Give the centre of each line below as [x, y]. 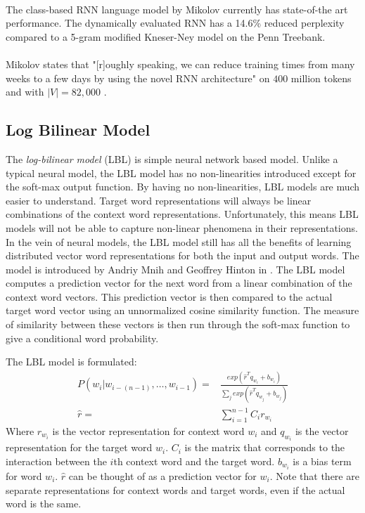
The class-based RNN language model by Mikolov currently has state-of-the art [177, 9]
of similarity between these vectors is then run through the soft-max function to [178, 324]
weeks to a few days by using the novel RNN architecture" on [138, 78]
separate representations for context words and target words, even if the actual [175, 489]
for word [24, 475]
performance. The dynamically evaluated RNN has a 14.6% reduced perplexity [175, 23]
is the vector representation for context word [148, 430]
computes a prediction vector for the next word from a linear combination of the [179, 283]
